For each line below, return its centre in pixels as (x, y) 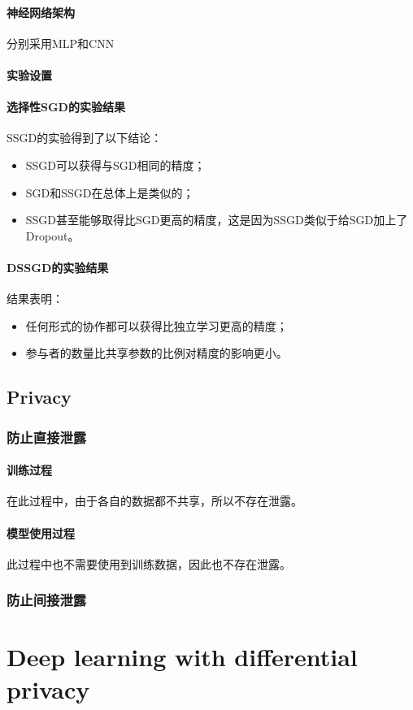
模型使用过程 (41, 532)
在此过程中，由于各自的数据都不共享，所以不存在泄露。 (154, 501)
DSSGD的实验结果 (58, 267)
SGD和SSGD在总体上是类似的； (110, 192)
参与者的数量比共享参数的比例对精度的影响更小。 (157, 353)
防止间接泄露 (47, 600)
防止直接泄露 (47, 437)
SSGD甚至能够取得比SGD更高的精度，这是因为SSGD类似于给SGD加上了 (217, 220)
